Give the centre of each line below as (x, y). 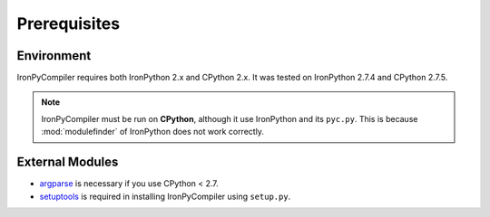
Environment (54, 56)
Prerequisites (69, 24)
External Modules (68, 162)
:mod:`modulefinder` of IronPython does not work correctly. (153, 132)
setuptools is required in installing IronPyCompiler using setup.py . (165, 196)
